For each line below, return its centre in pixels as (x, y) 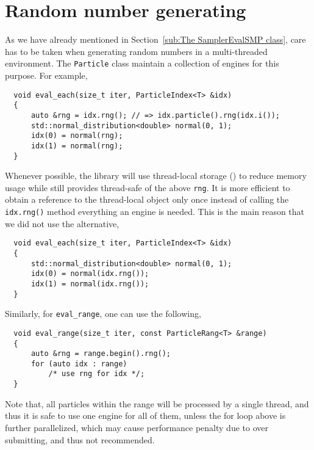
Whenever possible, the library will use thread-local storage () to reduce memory (156, 176)
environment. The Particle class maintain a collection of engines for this (142, 63)
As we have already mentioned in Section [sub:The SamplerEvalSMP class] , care (155, 39)
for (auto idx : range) (79, 364)
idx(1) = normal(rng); (77, 146)
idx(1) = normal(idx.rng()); (90, 284)
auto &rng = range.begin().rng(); (101, 354)
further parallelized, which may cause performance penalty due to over (137, 427)
